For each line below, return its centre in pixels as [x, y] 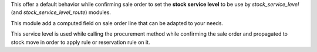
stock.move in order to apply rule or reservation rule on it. [80, 42]
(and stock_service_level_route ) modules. [61, 12]
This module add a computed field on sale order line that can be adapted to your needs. [117, 23]
